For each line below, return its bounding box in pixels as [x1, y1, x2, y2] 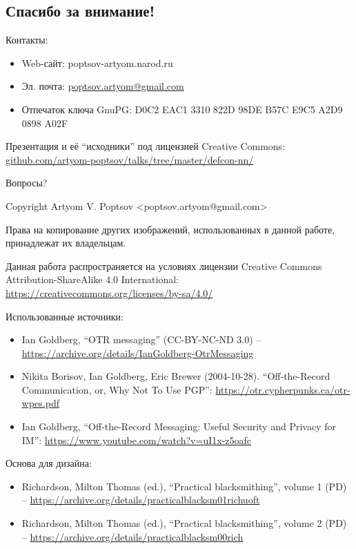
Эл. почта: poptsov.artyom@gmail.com [21, 79, 184, 93]
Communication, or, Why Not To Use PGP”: [21, 382, 212, 396]
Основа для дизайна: [6, 456, 92, 470]
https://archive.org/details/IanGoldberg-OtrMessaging [21, 345, 254, 360]
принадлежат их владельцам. [6, 235, 126, 250]
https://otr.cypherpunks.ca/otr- [215, 382, 350, 396]
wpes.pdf [21, 396, 59, 410]
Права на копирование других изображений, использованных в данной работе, [6, 222, 335, 236]
